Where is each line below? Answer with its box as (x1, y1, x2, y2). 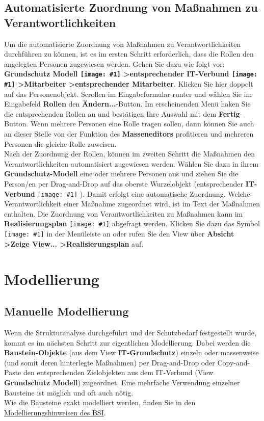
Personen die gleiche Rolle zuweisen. (4, 138, 117, 149)
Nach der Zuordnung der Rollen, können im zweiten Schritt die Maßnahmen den (4, 148, 255, 159)
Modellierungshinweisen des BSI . (4, 407, 106, 417)
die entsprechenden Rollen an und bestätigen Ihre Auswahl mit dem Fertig (4, 108, 240, 119)
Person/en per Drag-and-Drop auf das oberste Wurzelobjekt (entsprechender (4, 178, 244, 189)
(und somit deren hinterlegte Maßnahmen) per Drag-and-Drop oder (4, 357, 215, 367)
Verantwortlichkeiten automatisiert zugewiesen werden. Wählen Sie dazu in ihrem (4, 158, 259, 169)
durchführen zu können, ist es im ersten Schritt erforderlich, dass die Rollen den (4, 48, 254, 59)
